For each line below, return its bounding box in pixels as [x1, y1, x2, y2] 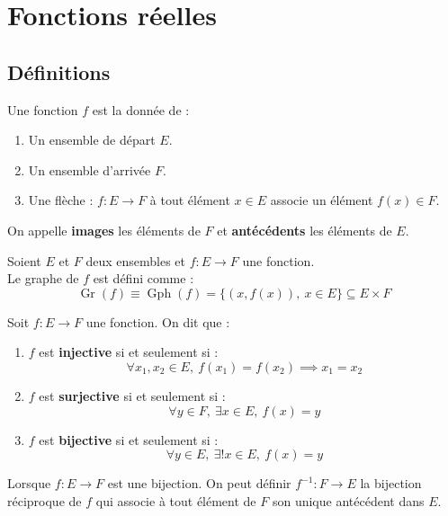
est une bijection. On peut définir [107, 474, 291, 493]
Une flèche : [28, 191, 94, 209]
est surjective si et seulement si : [39, 386, 226, 405]
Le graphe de [7, 269, 79, 288]
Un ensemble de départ [28, 130, 156, 149]
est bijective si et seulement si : [39, 430, 219, 449]
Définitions [7, 58, 111, 85]
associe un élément [270, 191, 373, 209]
